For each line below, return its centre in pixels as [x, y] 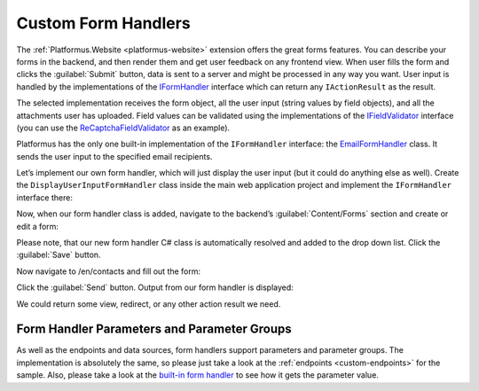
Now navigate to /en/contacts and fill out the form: [109, 271]
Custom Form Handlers [103, 23]
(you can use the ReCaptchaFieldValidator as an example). [123, 128]
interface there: [44, 197]
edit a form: [38, 226]
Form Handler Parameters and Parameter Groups [154, 329]
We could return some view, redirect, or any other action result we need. [149, 304]
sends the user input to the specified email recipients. [114, 156]
